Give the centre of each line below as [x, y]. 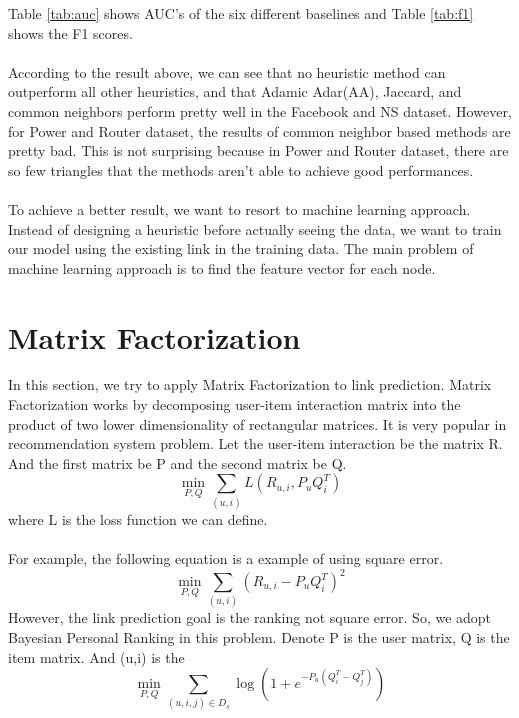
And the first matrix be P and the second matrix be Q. [177, 462]
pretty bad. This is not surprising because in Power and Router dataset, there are [258, 150]
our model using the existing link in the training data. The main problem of [241, 248]
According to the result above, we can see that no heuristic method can [227, 71]
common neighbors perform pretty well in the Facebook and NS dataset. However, [260, 110]
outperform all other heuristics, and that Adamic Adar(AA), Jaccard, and [235, 91]
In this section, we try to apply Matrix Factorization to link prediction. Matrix [250, 384]
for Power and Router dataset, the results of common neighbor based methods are [259, 130]
